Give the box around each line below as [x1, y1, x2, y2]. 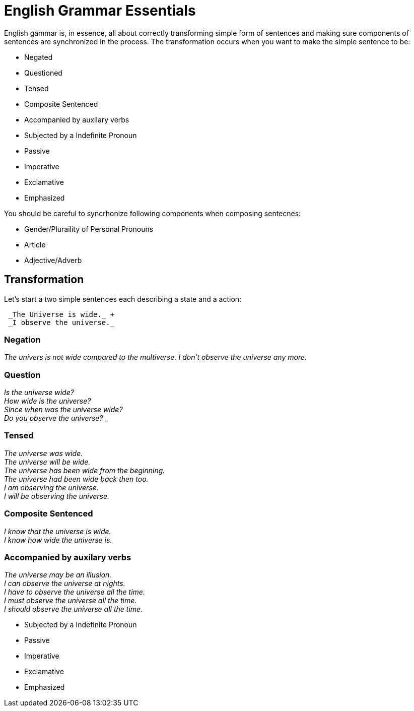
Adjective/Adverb [24, 255, 82, 265]
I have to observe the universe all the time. [4, 588, 145, 597]
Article [24, 240, 46, 249]
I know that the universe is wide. [4, 527, 111, 536]
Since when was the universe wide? [4, 405, 123, 414]
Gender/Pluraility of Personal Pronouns [24, 224, 154, 233]
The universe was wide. [4, 448, 83, 458]
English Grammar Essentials [4, 2, 196, 19]
